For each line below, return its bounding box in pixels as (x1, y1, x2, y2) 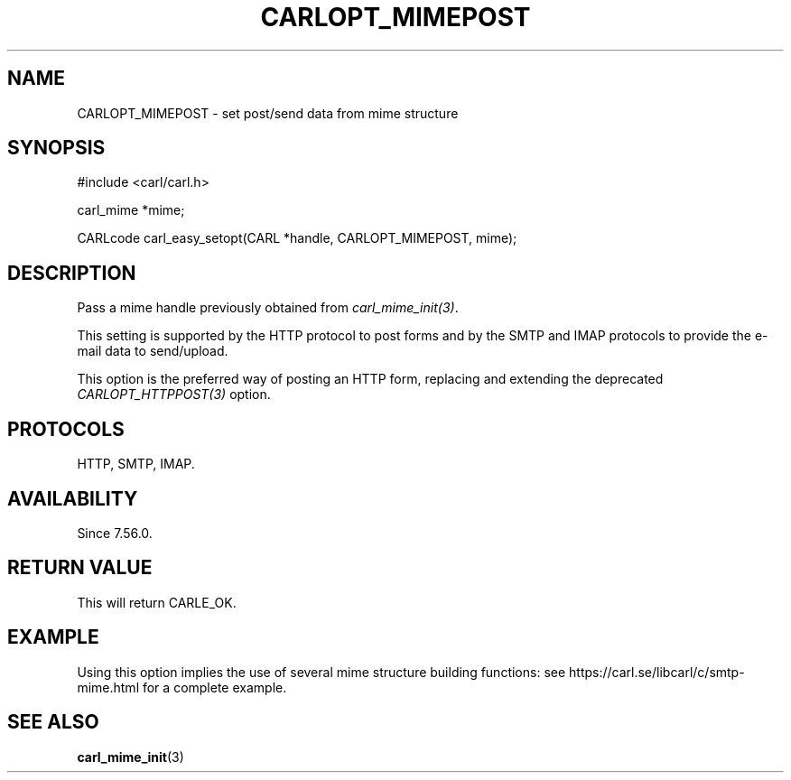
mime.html (77, 679, 140, 695)
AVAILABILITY (7, 487, 138, 510)
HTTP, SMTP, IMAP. (77, 456, 195, 472)
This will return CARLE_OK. (77, 594, 237, 610)
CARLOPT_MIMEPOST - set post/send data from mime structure (77, 105, 459, 121)
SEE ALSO (7, 710, 99, 734)
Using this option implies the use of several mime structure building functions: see (77, 664, 566, 680)
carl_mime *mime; (77, 202, 185, 218)
